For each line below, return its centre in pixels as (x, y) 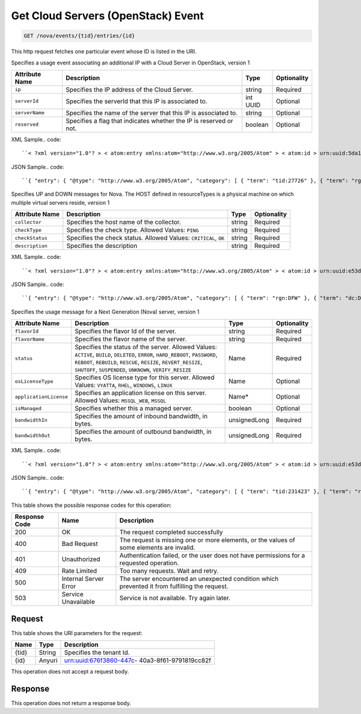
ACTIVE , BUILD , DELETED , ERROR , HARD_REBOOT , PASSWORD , (146, 355)
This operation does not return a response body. (71, 703)
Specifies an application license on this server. (141, 393)
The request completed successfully (171, 532)
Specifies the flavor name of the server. (131, 339)
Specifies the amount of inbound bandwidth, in (141, 417)
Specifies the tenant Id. (97, 653)
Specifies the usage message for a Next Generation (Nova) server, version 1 (105, 312)
